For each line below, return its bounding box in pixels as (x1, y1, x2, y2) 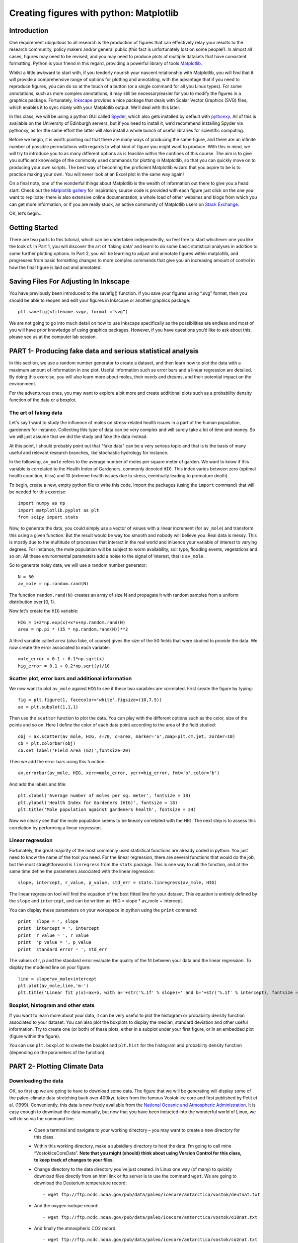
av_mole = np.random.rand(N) (18, 581, 89, 587)
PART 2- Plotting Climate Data (9, 1062, 104, 1071)
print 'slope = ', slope (18, 918, 78, 924)
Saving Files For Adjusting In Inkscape (9, 277, 130, 286)
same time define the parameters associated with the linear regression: (9, 868, 155, 875)
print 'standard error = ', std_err (18, 946, 107, 952)
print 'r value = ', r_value (18, 932, 89, 938)
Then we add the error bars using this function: (9, 758, 106, 764)
